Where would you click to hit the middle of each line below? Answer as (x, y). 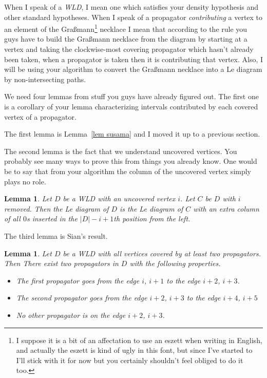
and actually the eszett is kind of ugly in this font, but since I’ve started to (134, 350)
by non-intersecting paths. (45, 79)
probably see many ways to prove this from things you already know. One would (131, 161)
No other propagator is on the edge (71, 315)
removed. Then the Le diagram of (56, 208)
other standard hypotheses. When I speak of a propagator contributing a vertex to (133, 17)
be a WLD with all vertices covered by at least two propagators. (162, 253)
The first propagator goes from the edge (78, 280)
